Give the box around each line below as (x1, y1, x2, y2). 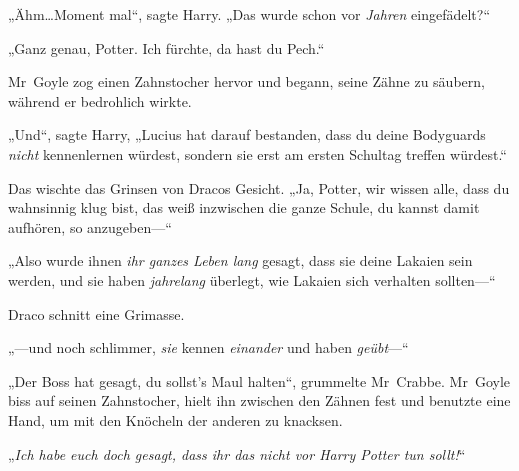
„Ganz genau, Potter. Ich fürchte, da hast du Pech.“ (8, 37, 325, 58)
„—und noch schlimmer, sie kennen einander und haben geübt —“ (8, 337, 409, 358)
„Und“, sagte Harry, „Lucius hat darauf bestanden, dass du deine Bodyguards (8, 124, 486, 145)
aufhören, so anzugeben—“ (8, 216, 172, 237)
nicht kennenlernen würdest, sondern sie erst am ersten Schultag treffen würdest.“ (8, 143, 507, 164)
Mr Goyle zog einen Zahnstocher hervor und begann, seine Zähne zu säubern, (8, 71, 485, 92)
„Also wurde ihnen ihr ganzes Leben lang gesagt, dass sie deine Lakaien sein (8, 250, 473, 271)
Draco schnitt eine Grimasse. (8, 303, 185, 324)
